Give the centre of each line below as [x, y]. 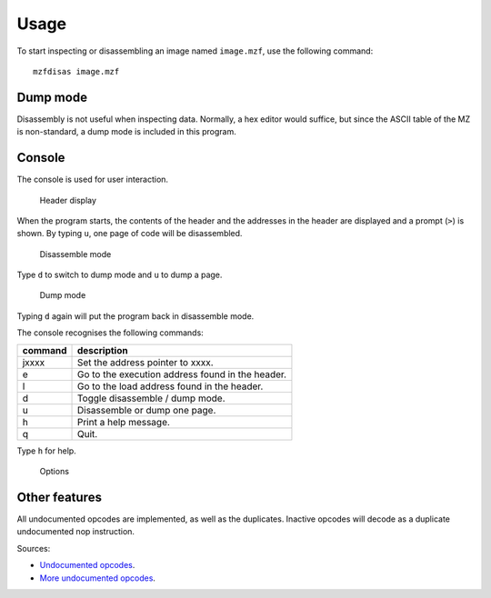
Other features [59, 497]
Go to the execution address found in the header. [181, 374]
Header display [68, 200]
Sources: [34, 548]
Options [55, 472]
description [102, 350]
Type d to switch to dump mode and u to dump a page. [120, 275]
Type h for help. [46, 451]
